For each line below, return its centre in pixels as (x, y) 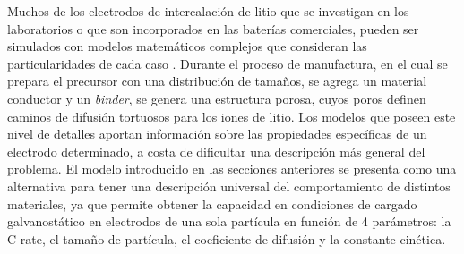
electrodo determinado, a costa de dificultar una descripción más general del (216, 151)
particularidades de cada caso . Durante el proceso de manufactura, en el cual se (228, 63)
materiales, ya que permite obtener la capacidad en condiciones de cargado (212, 203)
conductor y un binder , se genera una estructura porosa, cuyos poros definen (217, 98)
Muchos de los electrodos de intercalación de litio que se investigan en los (208, 11)
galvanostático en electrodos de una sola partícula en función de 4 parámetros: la (229, 221)
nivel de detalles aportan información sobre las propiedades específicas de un (217, 134)
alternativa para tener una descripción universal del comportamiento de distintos (229, 186)
